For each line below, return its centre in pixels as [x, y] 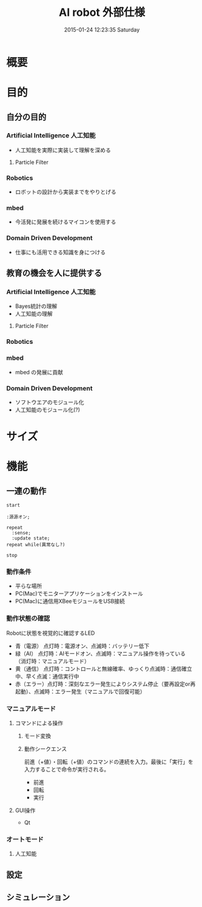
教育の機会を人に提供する [54, 273]
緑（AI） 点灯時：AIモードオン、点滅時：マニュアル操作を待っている [100, 653]
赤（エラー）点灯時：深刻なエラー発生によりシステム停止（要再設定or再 [105, 683]
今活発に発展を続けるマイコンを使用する [66, 222]
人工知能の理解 [34, 314]
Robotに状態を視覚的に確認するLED [51, 633]
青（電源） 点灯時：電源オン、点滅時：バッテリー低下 [82, 646]
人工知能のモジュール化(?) [48, 409]
